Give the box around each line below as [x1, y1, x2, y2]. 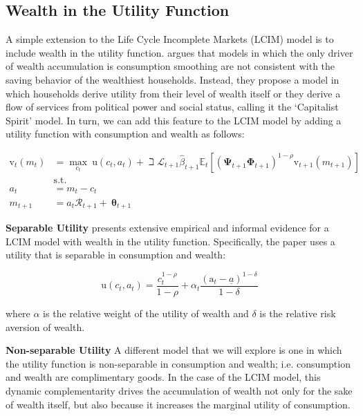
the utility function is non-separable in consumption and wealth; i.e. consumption [6, 356, 351, 370]
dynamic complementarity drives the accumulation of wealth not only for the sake [6, 384, 353, 397]
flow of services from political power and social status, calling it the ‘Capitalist [6, 100, 339, 114]
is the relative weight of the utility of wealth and [43, 306, 249, 321]
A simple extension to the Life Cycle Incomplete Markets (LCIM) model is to [6, 32, 334, 46]
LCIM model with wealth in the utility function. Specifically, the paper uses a [6, 234, 335, 248]
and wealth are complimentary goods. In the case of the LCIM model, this [6, 370, 321, 384]
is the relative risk [259, 306, 336, 321]
